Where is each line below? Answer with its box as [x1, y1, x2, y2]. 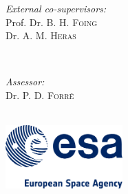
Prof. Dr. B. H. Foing [6, 14, 98, 29]
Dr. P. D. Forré [6, 87, 74, 102]
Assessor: [6, 74, 45, 89]
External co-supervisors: [6, 1, 107, 15]
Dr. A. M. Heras [6, 28, 76, 43]
